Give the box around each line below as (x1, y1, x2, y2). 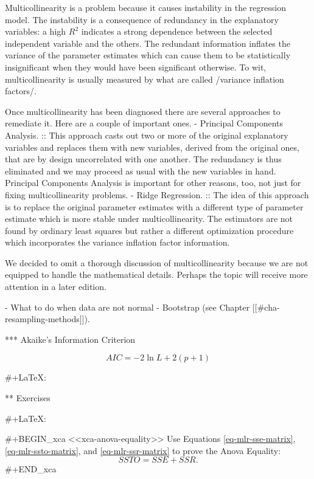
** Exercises (5, 391, 51, 404)
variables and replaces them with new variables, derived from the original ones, (5, 140, 299, 153)
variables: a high (5, 25, 66, 38)
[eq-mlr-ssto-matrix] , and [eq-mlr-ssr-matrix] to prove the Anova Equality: (5, 444, 281, 457)
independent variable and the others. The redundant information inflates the (5, 36, 290, 49)
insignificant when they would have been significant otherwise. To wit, (5, 60, 267, 73)
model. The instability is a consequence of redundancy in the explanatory (5, 13, 279, 26)
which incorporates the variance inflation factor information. (5, 236, 230, 249)
